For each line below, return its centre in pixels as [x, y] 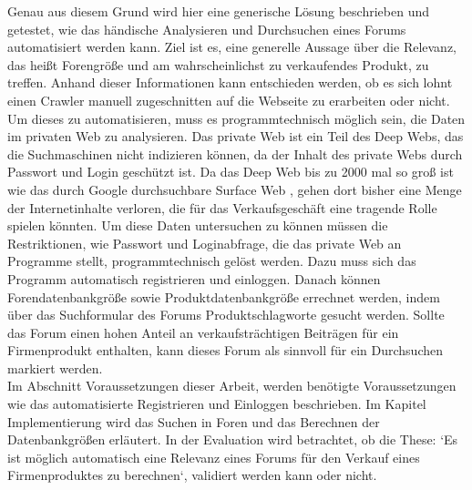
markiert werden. [55, 367]
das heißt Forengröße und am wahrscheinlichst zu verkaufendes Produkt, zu [218, 64]
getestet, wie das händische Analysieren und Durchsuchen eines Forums [207, 29]
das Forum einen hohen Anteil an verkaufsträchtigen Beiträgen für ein [203, 332]
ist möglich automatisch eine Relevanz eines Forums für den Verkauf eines [214, 457]
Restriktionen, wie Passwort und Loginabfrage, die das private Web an [205, 243]
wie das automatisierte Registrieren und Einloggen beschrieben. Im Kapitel [217, 404]
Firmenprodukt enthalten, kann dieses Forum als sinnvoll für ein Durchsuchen [226, 350]
